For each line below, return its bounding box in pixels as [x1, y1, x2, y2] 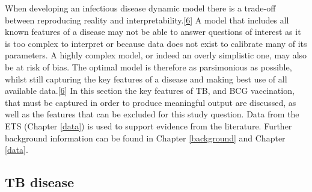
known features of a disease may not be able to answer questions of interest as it [5, 25, 301, 38]
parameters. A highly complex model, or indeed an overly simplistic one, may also [5, 49, 307, 61]
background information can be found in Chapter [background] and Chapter [5, 131, 286, 144]
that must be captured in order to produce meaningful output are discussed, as [5, 96, 296, 108]
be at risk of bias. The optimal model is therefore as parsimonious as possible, [5, 60, 292, 73]
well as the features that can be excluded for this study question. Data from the [5, 108, 299, 120]
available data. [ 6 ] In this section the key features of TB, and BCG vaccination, [5, 84, 295, 97]
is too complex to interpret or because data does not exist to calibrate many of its [5, 37, 307, 49]
